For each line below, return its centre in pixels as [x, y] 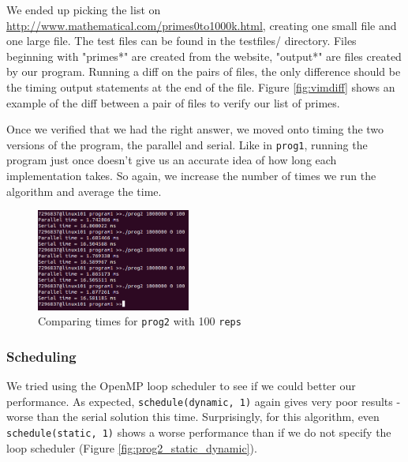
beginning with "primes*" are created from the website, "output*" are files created [204, 56]
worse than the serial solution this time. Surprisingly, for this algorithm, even [193, 417]
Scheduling [41, 356]
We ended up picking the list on [84, 9]
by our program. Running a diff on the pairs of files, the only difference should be [204, 71]
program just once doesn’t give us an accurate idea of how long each [172, 160]
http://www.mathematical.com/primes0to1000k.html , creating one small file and [202, 25]
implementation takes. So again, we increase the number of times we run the [191, 175]
